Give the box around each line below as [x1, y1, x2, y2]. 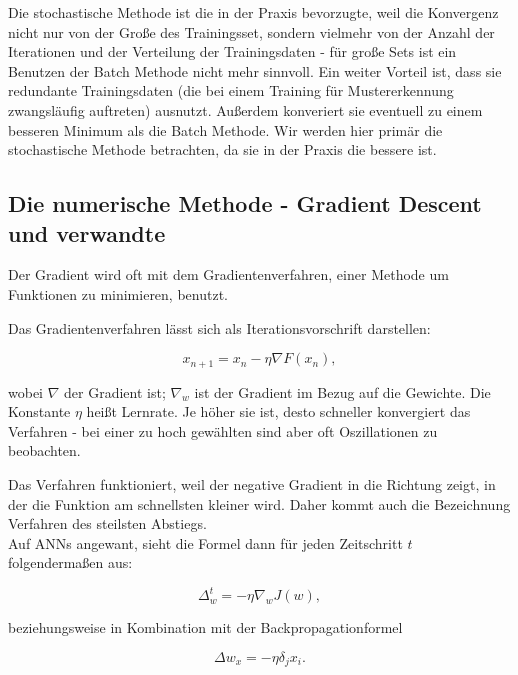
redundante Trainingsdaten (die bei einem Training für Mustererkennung [8, 80, 454, 101]
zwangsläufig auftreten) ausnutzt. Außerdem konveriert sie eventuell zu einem [8, 99, 483, 120]
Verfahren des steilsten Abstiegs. [8, 513, 207, 534]
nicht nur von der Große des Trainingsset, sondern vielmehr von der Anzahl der [8, 21, 495, 42]
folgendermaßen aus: [8, 552, 133, 573]
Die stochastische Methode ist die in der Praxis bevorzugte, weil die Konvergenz [8, 2, 499, 22]
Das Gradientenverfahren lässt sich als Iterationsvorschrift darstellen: [8, 317, 431, 338]
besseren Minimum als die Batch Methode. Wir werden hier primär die [8, 119, 443, 140]
